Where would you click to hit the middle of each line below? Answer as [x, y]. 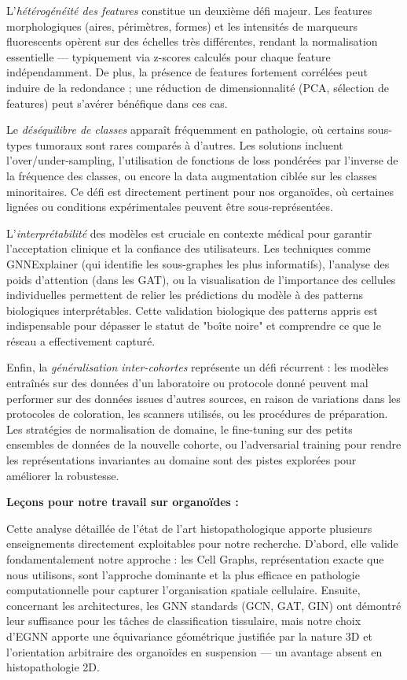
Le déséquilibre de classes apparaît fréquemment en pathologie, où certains [185, 129]
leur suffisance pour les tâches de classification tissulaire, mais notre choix [184, 621]
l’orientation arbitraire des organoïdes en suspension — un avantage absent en [194, 651]
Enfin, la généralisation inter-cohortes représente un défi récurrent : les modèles [198, 367]
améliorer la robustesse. [63, 475]
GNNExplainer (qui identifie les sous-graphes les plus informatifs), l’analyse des [198, 263]
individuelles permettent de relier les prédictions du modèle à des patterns [185, 295]
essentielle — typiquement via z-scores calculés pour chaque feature [169, 56]
